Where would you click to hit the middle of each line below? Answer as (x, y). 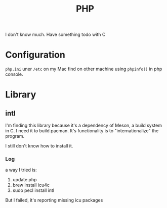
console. (14, 74)
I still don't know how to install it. (39, 146)
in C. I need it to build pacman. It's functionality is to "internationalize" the (82, 131)
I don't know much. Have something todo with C (55, 35)
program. (15, 136)
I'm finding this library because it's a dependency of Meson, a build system (83, 125)
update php (25, 180)
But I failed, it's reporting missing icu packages (54, 200)
